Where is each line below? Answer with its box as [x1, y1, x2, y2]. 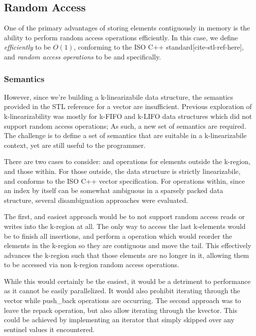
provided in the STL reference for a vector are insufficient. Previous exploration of [4, 101, 252, 112]
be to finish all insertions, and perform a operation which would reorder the [4, 230, 232, 241]
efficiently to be [4, 42, 51, 52]
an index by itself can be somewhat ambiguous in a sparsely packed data [4, 185, 224, 196]
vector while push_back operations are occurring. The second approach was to [4, 295, 241, 306]
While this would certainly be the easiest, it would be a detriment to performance [4, 276, 251, 286]
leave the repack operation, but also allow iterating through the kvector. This [4, 305, 238, 315]
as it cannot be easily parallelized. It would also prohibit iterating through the [4, 285, 240, 296]
